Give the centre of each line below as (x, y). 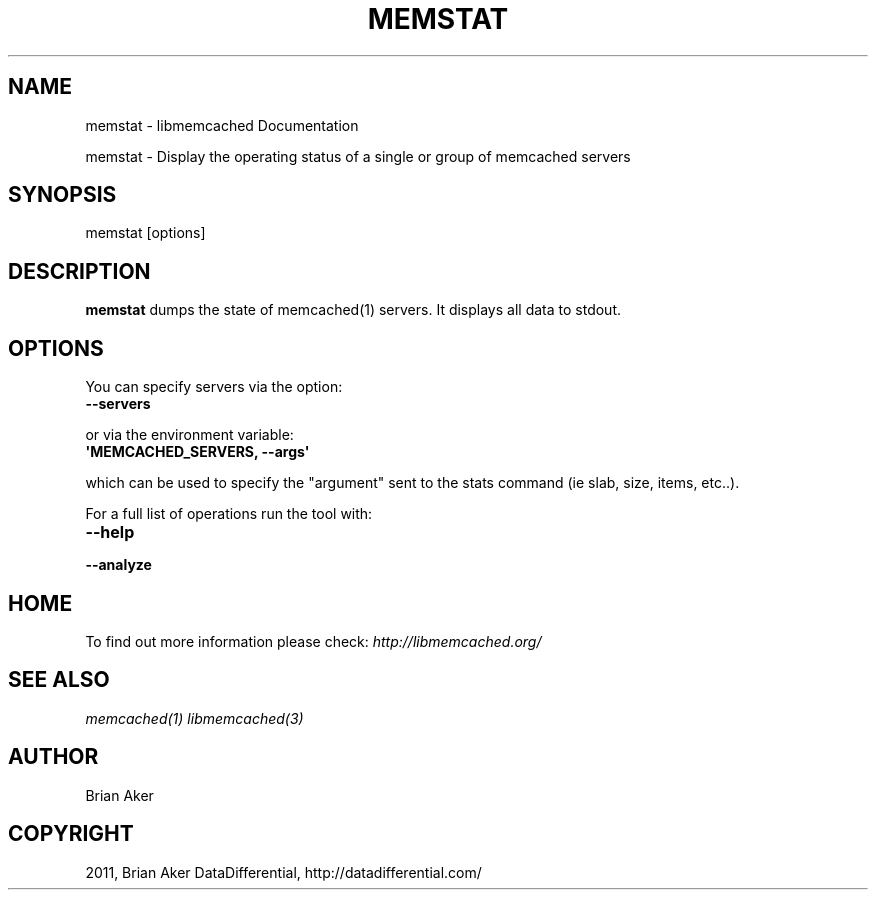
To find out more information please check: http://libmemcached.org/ (313, 641)
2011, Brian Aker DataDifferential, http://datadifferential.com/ (283, 872)
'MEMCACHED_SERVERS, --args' (197, 452)
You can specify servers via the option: (214, 387)
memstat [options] (145, 233)
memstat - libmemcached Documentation (222, 125)
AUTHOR (53, 757)
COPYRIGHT (71, 834)
